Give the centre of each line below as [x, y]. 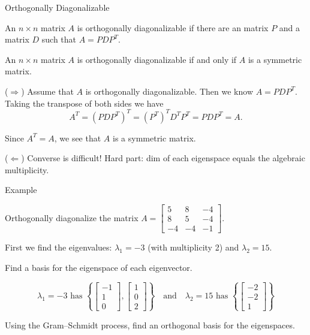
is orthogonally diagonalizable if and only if [157, 59]
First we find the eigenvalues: [58, 247]
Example [21, 190]
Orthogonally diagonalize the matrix [72, 217]
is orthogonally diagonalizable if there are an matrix [173, 27]
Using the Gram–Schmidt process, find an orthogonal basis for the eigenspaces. [150, 325]
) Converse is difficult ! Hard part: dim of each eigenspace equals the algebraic [163, 158]
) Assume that [47, 91]
